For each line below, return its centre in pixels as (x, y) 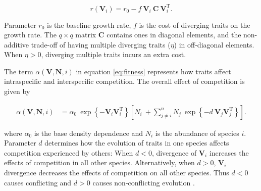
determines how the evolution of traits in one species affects (137, 143)
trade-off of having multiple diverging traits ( (101, 44)
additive (17, 44)
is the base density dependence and (89, 133)
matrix (86, 35)
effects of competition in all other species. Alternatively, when (99, 162)
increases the (229, 152)
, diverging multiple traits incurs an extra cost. (114, 54)
